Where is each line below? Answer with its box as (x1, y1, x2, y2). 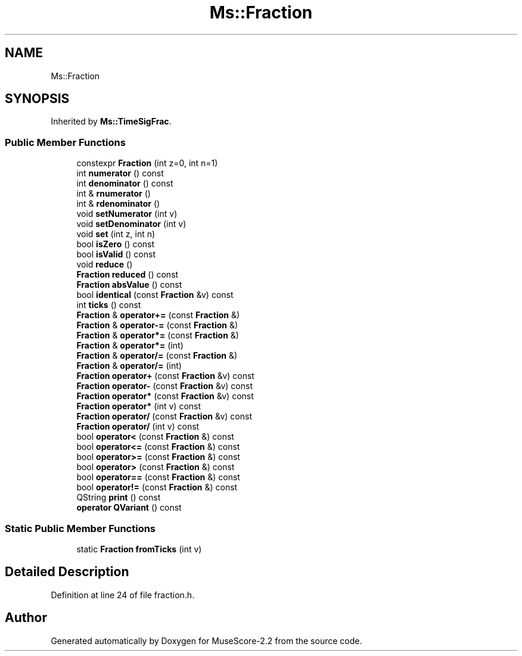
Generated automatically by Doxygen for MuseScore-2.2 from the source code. (51, 635, 362, 646)
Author (5, 610, 47, 626)
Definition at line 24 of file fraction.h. (51, 589, 195, 600)
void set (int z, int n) (76, 229, 156, 240)
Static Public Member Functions (5, 522, 156, 534)
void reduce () (76, 259, 133, 270)
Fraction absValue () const (76, 279, 182, 290)
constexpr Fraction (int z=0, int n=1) (76, 158, 218, 169)
